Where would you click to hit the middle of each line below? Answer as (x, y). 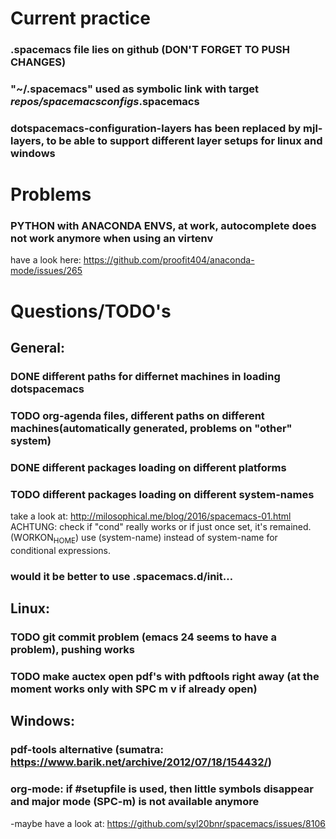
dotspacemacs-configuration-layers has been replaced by (156, 128)
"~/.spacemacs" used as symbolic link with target (135, 89)
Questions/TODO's (91, 311)
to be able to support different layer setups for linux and (184, 140)
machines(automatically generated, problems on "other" (151, 428)
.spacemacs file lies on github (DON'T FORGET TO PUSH (150, 50)
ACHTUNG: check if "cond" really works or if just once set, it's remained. (161, 527)
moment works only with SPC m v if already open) (134, 689)
